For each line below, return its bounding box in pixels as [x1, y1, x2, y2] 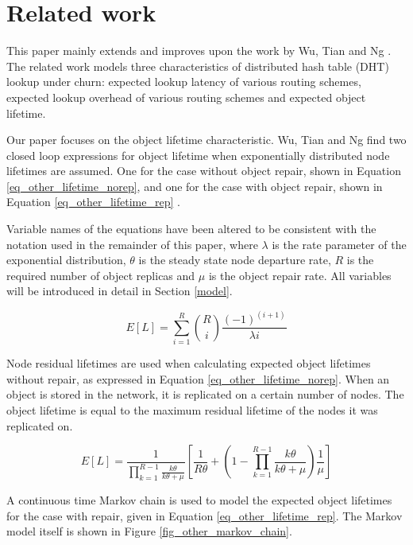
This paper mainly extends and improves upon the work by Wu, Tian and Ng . [6, 42, 392, 59]
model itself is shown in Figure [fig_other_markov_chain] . [6, 523, 292, 539]
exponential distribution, [6, 251, 126, 268]
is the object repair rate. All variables [208, 267, 392, 283]
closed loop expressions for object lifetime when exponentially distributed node [6, 146, 390, 163]
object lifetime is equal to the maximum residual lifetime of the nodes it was [6, 402, 378, 418]
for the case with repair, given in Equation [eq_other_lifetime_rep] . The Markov [6, 507, 403, 524]
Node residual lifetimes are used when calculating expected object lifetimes [6, 355, 371, 372]
